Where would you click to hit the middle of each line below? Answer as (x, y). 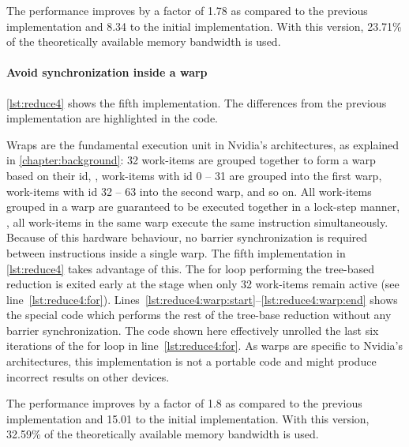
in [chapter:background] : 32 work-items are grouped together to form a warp (191, 160)
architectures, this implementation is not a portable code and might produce (191, 361)
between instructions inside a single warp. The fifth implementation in (176, 252)
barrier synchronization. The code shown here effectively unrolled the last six (193, 330)
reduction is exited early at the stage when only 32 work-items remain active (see (203, 284)
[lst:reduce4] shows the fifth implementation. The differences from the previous (197, 102)
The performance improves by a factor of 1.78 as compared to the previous (187, 10)
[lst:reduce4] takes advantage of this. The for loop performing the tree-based (191, 268)
